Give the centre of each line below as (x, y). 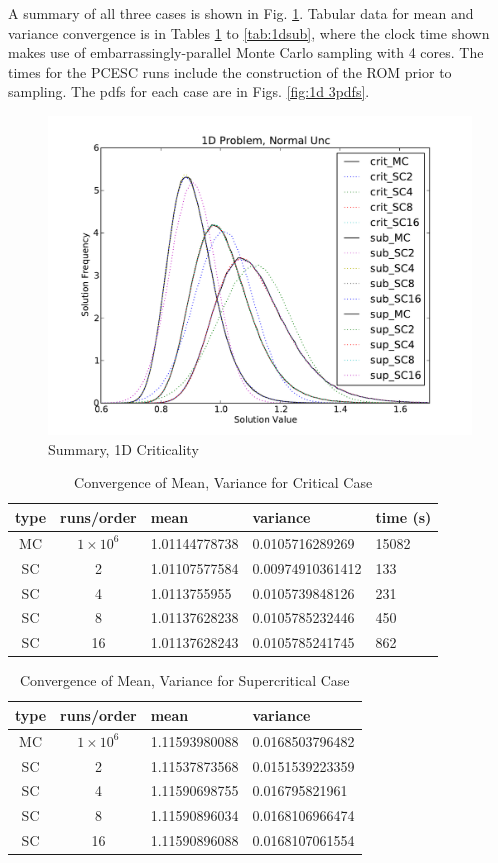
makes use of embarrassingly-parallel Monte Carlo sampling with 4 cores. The (246, 52)
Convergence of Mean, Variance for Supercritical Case (184, 680)
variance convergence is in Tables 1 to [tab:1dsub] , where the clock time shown (249, 32)
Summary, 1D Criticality (123, 448)
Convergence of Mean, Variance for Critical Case (223, 482)
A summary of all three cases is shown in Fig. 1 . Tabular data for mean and (241, 13)
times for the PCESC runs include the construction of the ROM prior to (230, 71)
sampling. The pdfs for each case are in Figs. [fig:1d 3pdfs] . (189, 91)
